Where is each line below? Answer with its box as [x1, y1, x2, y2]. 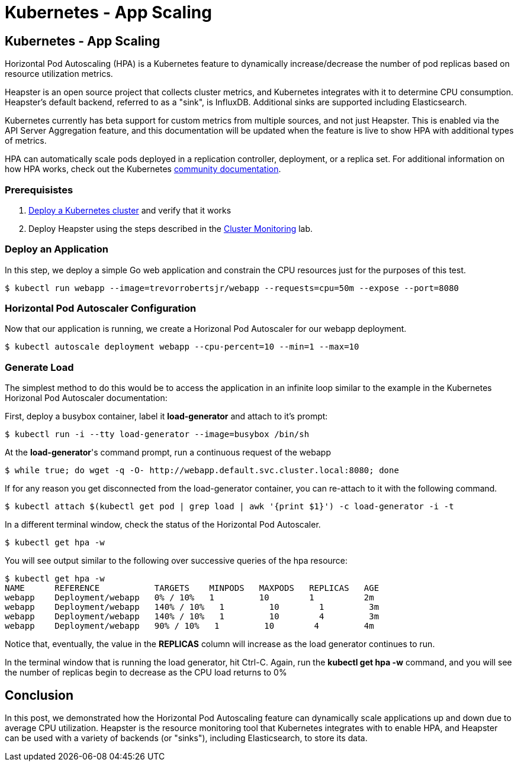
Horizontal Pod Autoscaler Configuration [5, 302, 197, 315]
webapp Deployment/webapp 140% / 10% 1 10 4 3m [5, 612, 379, 622]
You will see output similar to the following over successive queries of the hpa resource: [5, 555, 348, 566]
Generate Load [5, 361, 74, 373]
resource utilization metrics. [5, 69, 113, 79]
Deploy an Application [5, 243, 108, 256]
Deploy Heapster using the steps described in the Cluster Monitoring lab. [28, 223, 313, 234]
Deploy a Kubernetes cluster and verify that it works [28, 205, 231, 215]
